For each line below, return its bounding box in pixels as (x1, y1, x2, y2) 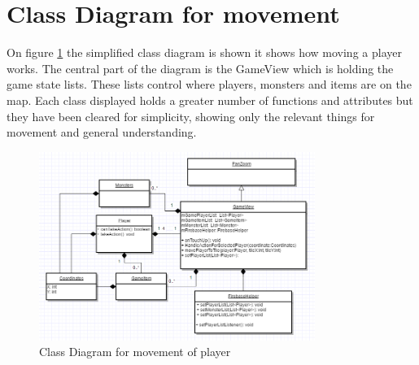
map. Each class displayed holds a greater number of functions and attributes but (7, 91, 413, 108)
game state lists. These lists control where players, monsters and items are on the (7, 76, 412, 93)
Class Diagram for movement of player (39, 343, 231, 360)
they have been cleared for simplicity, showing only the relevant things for (7, 107, 375, 124)
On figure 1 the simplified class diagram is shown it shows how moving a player (7, 44, 402, 61)
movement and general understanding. (7, 124, 197, 141)
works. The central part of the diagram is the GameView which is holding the (7, 59, 394, 76)
